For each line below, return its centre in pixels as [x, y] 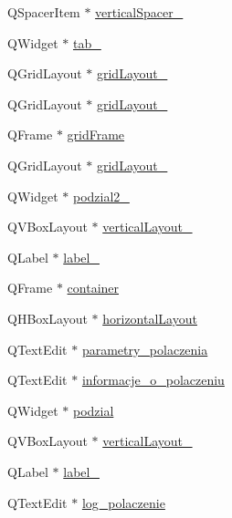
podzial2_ [101, 196]
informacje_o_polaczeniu [153, 380]
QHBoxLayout [47, 318]
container [93, 288]
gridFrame [96, 135]
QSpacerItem [44, 12]
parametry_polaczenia [145, 349]
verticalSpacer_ [139, 12]
